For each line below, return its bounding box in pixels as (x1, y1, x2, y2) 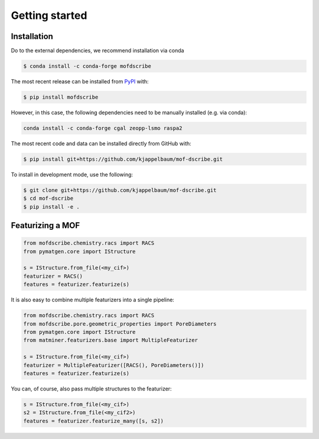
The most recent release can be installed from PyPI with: (11, 78, 149, 85)
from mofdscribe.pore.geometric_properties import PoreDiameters (23, 320, 217, 327)
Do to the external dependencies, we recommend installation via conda (11, 47, 184, 54)
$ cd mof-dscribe (23, 195, 74, 202)
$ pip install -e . (23, 203, 80, 210)
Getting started (11, 9, 87, 22)
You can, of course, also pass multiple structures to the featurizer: (11, 385, 172, 392)
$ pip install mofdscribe (23, 94, 99, 100)
